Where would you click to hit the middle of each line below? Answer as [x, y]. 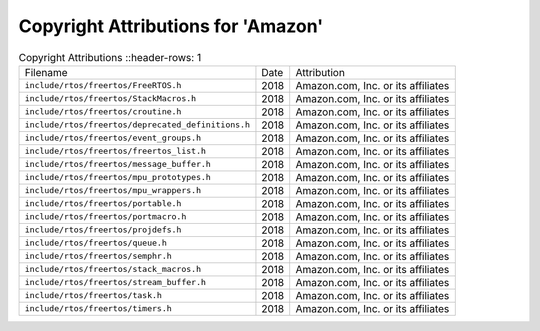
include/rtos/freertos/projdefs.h [103, 230]
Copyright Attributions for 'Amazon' [171, 26]
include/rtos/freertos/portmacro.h [105, 216]
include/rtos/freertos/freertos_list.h [115, 151]
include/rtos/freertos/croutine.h [103, 111]
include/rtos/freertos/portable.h [103, 203]
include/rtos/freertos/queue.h [95, 243]
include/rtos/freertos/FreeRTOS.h [103, 85]
